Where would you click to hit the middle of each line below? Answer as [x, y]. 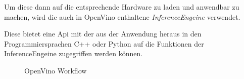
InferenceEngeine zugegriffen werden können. [74, 53]
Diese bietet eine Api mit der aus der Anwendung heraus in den [103, 34]
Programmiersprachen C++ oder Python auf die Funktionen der [104, 43]
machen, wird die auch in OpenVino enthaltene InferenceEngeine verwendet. [122, 16]
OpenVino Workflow [56, 70]
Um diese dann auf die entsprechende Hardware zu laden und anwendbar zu [122, 7]
